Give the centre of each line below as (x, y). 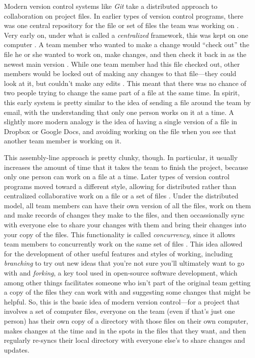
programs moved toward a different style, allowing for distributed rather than (120, 186)
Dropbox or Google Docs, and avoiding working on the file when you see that (120, 131)
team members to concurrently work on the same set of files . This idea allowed (123, 244)
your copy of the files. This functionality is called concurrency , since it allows (120, 234)
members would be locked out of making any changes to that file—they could (120, 73)
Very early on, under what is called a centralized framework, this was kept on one (126, 35)
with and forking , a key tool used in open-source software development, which (121, 273)
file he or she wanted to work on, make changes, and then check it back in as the (125, 54)
